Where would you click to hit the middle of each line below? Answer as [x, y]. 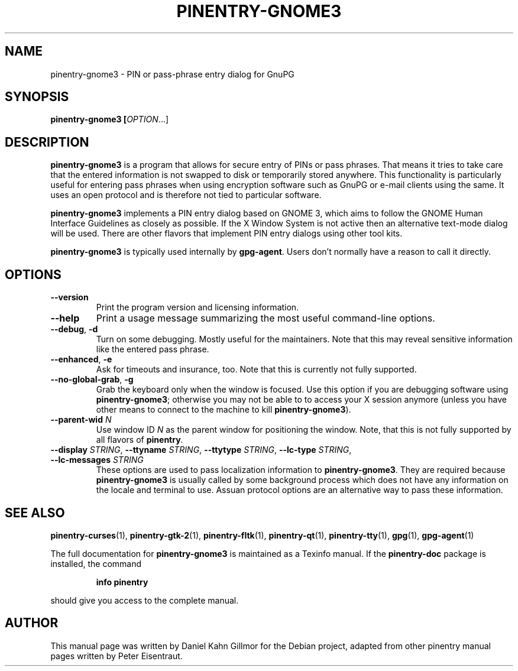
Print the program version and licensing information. [198, 307]
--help [65, 318]
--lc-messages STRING [97, 460]
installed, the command [96, 563]
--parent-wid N [81, 420]
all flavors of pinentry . [140, 440]
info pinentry [122, 582]
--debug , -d [74, 329]
